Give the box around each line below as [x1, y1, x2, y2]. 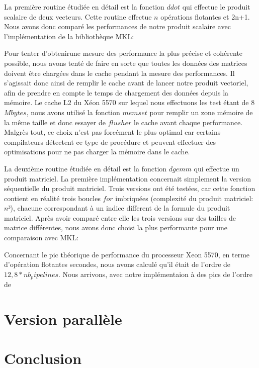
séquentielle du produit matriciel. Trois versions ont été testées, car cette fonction [4, 183, 255, 194]
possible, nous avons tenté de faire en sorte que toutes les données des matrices [4, 57, 247, 68]
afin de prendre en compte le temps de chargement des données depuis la [4, 87, 229, 98]
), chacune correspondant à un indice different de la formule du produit [10, 203, 230, 213]
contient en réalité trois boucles [4, 193, 101, 203]
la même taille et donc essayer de [4, 117, 106, 127]
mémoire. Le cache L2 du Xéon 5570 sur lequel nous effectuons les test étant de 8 [4, 97, 255, 108]
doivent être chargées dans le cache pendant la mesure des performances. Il [4, 67, 235, 78]
